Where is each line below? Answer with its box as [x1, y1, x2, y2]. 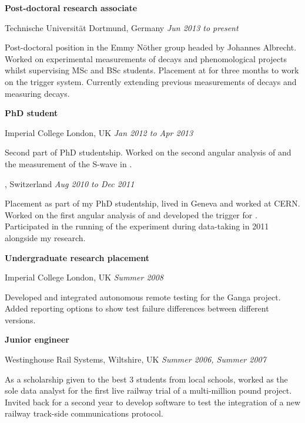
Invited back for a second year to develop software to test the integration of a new [5, 395, 301, 408]
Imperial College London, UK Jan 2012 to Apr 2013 [5, 126, 193, 138]
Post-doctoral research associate [5, 2, 138, 13]
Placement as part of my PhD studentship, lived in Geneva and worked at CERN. [5, 197, 300, 209]
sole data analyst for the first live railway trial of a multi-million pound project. [5, 384, 292, 397]
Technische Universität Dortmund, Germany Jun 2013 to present [5, 21, 239, 33]
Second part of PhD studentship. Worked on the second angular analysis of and [5, 146, 291, 158]
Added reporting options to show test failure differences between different [5, 302, 269, 314]
